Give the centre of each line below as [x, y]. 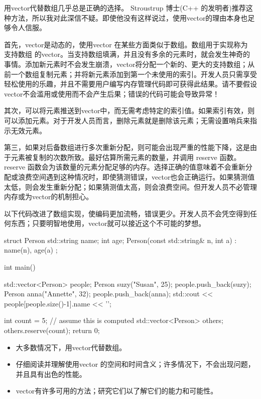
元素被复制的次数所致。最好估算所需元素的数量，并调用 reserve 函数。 [126, 157]
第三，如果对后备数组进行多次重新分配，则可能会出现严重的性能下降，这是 [127, 147]
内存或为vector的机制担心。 [49, 196]
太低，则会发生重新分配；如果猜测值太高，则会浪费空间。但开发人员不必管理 [130, 186]
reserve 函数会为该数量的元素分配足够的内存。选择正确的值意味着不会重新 [125, 167]
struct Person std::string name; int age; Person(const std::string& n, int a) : [120, 240]
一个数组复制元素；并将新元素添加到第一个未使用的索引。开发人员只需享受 [134, 74]
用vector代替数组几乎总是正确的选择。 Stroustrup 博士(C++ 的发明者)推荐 [125, 8]
